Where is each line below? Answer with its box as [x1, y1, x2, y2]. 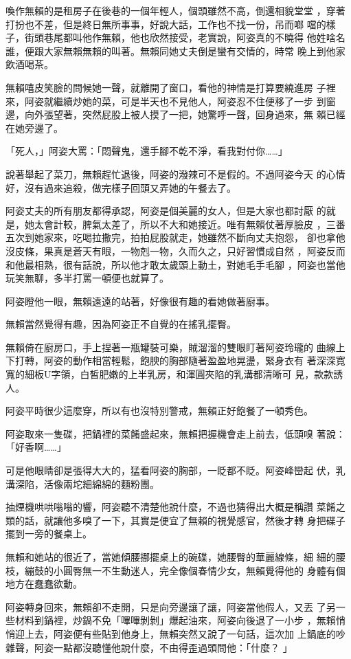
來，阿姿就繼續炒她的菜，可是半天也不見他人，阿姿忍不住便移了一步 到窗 [5, 93, 336, 108]
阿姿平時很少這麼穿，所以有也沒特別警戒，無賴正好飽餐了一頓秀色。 [5, 403, 313, 418]
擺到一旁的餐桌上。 [5, 526, 92, 541]
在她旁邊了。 [5, 120, 63, 135]
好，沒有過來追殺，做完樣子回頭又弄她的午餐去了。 [5, 180, 236, 194]
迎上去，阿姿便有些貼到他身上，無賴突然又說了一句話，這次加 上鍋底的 [14, 626, 336, 640]
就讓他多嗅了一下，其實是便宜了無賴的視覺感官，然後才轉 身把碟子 [43, 513, 346, 527]
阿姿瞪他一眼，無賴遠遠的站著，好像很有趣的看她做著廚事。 [5, 293, 275, 308]
